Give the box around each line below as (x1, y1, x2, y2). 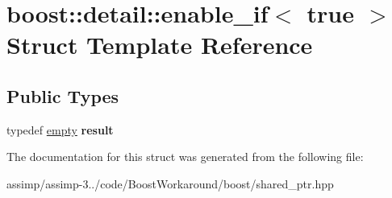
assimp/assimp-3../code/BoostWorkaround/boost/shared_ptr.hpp (6, 175, 334, 192)
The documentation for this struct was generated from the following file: (6, 148, 364, 165)
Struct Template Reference (6, 28, 313, 61)
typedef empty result (6, 121, 114, 138)
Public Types (6, 83, 119, 108)
